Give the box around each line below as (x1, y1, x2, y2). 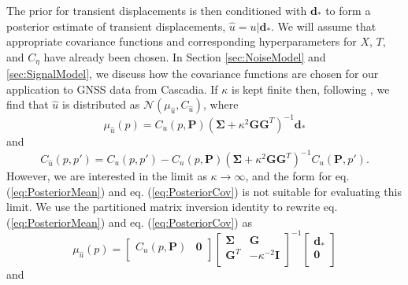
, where (203, 96, 239, 113)
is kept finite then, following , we (231, 80, 390, 97)
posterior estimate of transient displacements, (6, 17, 226, 34)
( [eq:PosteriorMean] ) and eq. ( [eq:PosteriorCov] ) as (6, 213, 252, 230)
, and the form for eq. (245, 168, 350, 184)
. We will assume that (271, 17, 376, 34)
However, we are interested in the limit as (6, 168, 207, 184)
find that (6, 96, 49, 113)
